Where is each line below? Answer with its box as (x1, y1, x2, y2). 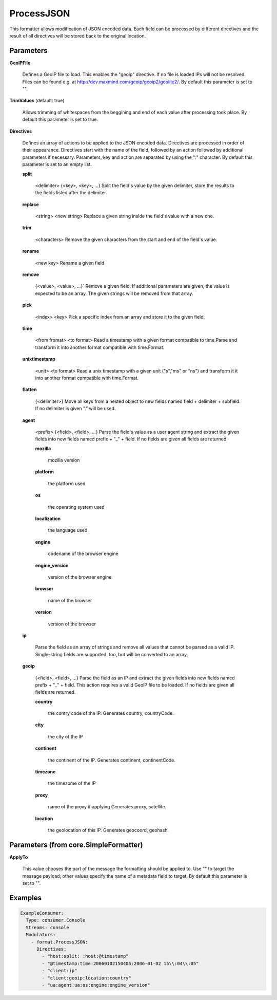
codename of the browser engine (48, 550, 118, 557)
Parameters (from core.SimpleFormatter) (9, 840, 143, 849)
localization (35, 515, 61, 522)
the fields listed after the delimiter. (35, 190, 107, 196)
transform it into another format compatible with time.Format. (35, 344, 165, 350)
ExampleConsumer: (20, 910, 64, 916)
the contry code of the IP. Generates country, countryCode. (48, 710, 174, 716)
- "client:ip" (42, 968, 77, 974)
